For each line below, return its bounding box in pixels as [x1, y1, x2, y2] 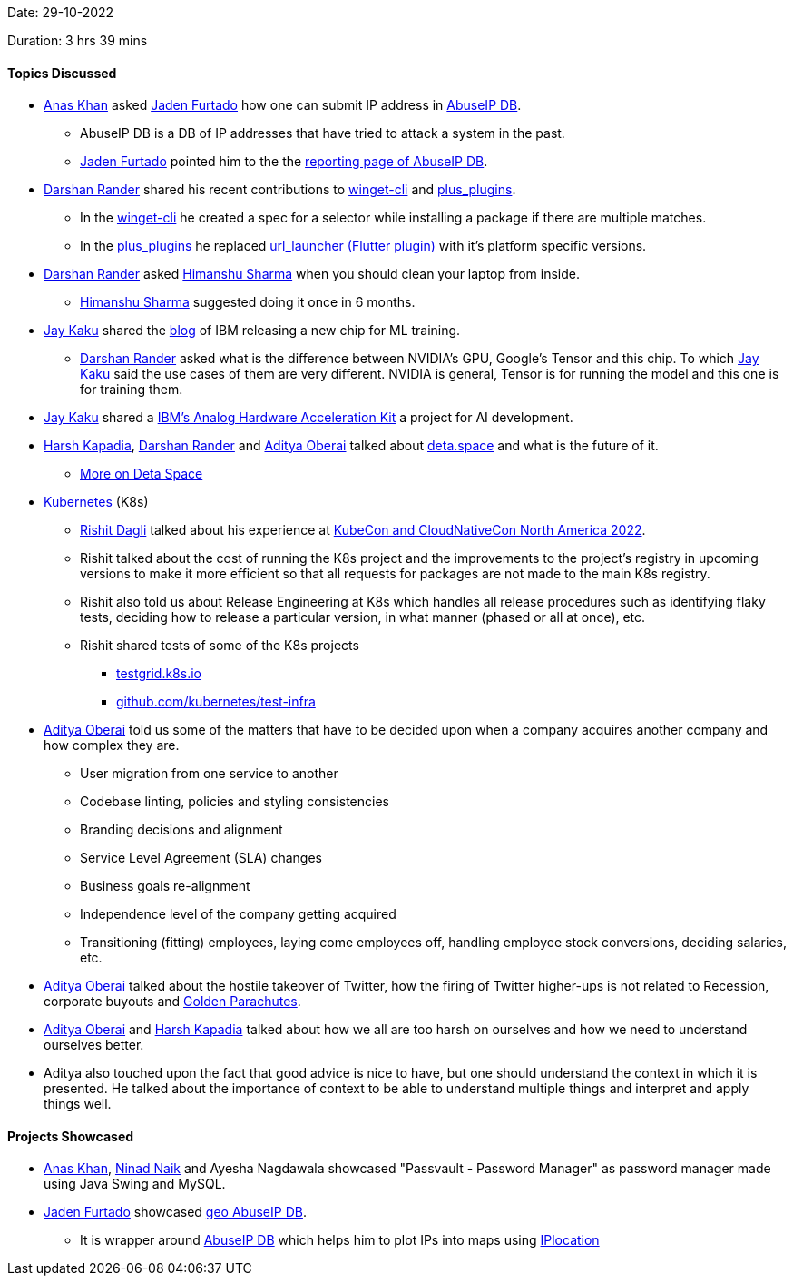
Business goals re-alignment [80, 878, 250, 894]
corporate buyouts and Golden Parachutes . [44, 993, 301, 1010]
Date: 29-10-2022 [7, 5, 114, 20]
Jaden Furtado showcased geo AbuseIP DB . [44, 1204, 307, 1220]
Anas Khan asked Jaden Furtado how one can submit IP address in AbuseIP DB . [44, 97, 522, 113]
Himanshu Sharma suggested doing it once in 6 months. [80, 294, 416, 311]
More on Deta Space [80, 466, 203, 482]
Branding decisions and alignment [80, 822, 283, 838]
